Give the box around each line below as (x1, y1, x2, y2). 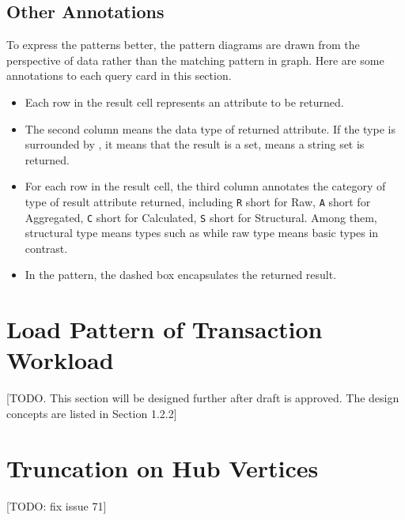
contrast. (25, 239, 68, 256)
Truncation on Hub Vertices (6, 451, 319, 484)
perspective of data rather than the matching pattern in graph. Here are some (6, 51, 384, 68)
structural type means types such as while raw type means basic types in (25, 224, 379, 241)
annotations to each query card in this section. (6, 67, 232, 84)
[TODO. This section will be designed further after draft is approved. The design (6, 390, 399, 406)
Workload (6, 344, 114, 376)
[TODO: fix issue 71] (6, 497, 107, 514)
